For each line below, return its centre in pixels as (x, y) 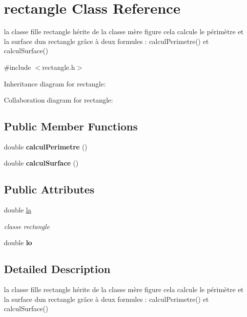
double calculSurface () (41, 163)
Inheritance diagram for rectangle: (55, 83)
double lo (18, 243)
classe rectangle (27, 226)
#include (18, 67)
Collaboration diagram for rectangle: (59, 100)
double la (18, 210)
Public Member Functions (71, 126)
